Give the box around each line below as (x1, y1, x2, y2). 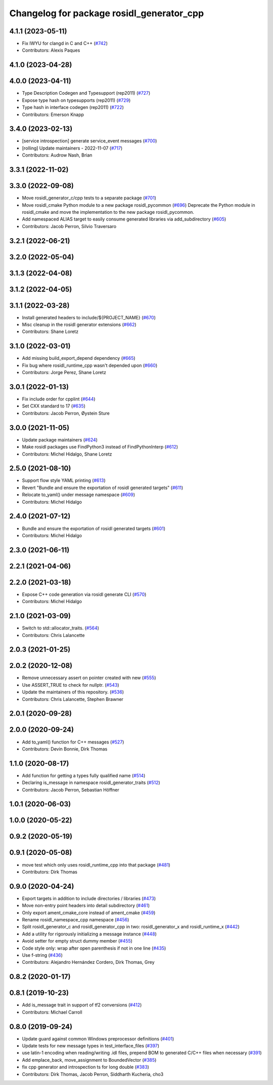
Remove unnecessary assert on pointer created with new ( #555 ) (22, 675, 156, 681)
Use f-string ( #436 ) (22, 952, 63, 958)
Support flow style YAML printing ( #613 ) (22, 477, 106, 483)
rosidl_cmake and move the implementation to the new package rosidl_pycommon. (22, 209, 195, 215)
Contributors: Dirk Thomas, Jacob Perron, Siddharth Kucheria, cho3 (22, 1071, 164, 1077)
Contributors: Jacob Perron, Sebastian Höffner (22, 787, 120, 793)
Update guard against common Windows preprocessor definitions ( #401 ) (22, 1035, 174, 1041)
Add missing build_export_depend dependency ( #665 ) (22, 355, 136, 361)
